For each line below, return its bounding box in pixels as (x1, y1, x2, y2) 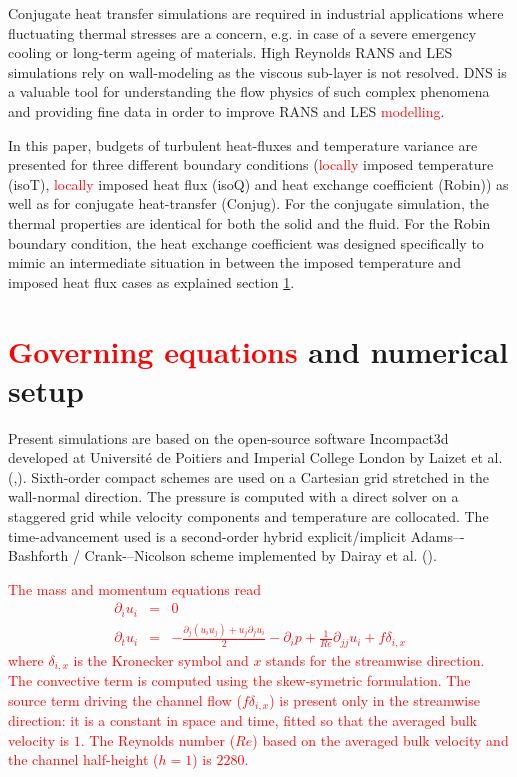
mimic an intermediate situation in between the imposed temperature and (8, 252, 461, 273)
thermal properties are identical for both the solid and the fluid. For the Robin (8, 212, 491, 233)
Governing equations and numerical (8, 330, 509, 371)
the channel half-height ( (8, 749, 159, 770)
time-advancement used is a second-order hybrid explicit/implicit (8, 525, 407, 546)
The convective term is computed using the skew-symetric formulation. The (8, 670, 471, 691)
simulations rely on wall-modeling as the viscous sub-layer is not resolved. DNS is (8, 61, 507, 82)
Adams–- (410, 525, 465, 546)
